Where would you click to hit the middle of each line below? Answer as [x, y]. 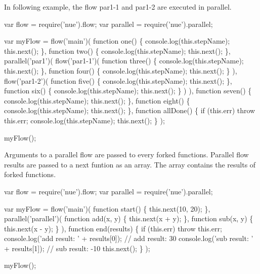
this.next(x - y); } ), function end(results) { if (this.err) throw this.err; [113, 228]
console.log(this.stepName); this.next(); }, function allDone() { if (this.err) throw [130, 110]
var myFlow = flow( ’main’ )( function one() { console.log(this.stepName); [117, 41]
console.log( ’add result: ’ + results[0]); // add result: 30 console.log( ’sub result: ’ [129, 238]
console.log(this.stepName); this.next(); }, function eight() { [97, 100]
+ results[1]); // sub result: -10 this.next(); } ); [77, 248]
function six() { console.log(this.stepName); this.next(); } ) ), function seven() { [128, 91]
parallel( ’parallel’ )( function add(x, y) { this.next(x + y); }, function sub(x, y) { [129, 218]
